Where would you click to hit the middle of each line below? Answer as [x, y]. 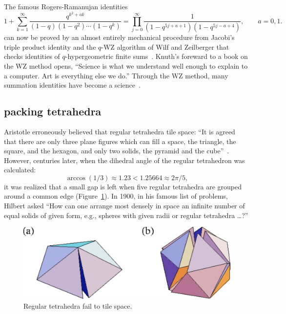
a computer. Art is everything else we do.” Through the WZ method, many [116, 75]
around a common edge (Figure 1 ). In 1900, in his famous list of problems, [116, 196]
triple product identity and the [50, 46]
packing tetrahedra [53, 111]
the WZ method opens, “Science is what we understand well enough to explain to [126, 65]
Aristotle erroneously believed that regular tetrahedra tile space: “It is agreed [120, 131]
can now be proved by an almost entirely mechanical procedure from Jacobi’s [119, 37]
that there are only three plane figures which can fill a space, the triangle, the [120, 141]
